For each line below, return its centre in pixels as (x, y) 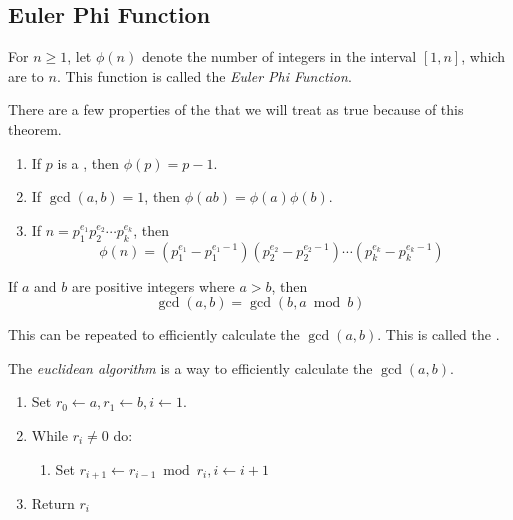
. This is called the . (438, 334)
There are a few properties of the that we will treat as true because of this (236, 109)
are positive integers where (153, 285)
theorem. (35, 128)
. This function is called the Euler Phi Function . (204, 75)
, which (483, 56)
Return (53, 502)
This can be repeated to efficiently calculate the (154, 334)
